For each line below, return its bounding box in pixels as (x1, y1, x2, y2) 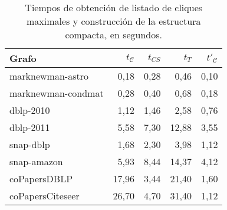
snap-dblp (9, 137, 50, 151)
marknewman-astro (9, 69, 88, 83)
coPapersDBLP (9, 172, 73, 185)
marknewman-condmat (9, 86, 104, 100)
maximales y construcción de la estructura (26, 14, 201, 28)
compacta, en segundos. (65, 28, 163, 41)
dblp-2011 (9, 120, 50, 134)
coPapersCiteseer (9, 189, 80, 202)
